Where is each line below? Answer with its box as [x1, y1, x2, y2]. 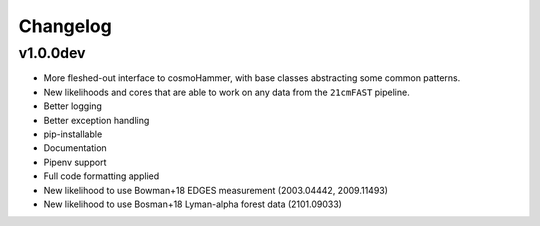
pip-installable [43, 128, 103, 140]
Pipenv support [43, 156, 107, 168]
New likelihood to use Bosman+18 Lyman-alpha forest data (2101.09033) [43, 198, 342, 210]
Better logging [43, 100, 102, 112]
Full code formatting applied [43, 170, 160, 182]
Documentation [43, 142, 107, 154]
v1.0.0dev [18, 44, 86, 62]
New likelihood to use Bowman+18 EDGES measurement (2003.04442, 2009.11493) [43, 184, 389, 196]
